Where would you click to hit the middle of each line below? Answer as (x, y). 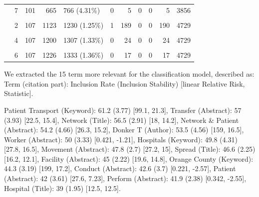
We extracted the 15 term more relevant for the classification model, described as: (129, 74)
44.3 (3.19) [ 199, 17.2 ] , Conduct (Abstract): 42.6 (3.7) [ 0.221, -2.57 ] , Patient (120, 168)
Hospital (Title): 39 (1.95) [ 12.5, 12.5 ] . (62, 188)
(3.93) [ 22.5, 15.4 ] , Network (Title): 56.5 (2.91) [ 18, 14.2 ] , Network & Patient (122, 120)
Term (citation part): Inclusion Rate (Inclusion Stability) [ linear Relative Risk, (125, 83)
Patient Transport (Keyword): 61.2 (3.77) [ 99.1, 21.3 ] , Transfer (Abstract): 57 (123, 110)
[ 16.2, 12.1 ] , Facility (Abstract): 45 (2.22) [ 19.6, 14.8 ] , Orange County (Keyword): (129, 158)
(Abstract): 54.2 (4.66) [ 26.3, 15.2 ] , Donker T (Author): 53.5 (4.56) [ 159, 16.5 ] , (124, 130)
